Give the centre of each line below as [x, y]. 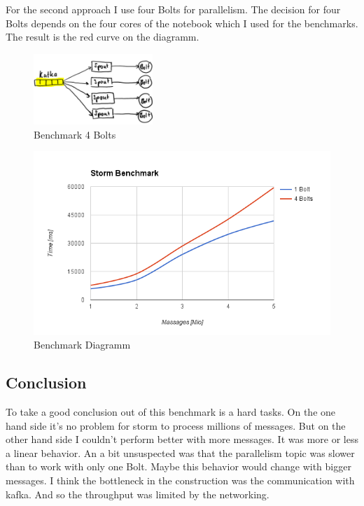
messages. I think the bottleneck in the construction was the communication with [180, 480]
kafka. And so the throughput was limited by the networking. [138, 494]
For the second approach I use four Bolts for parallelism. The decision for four [173, 9]
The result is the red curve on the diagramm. [103, 37]
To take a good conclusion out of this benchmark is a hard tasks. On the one [171, 411]
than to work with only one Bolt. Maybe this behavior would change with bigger [178, 466]
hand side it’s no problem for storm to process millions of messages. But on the [176, 425]
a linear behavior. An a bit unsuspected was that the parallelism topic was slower [180, 452]
